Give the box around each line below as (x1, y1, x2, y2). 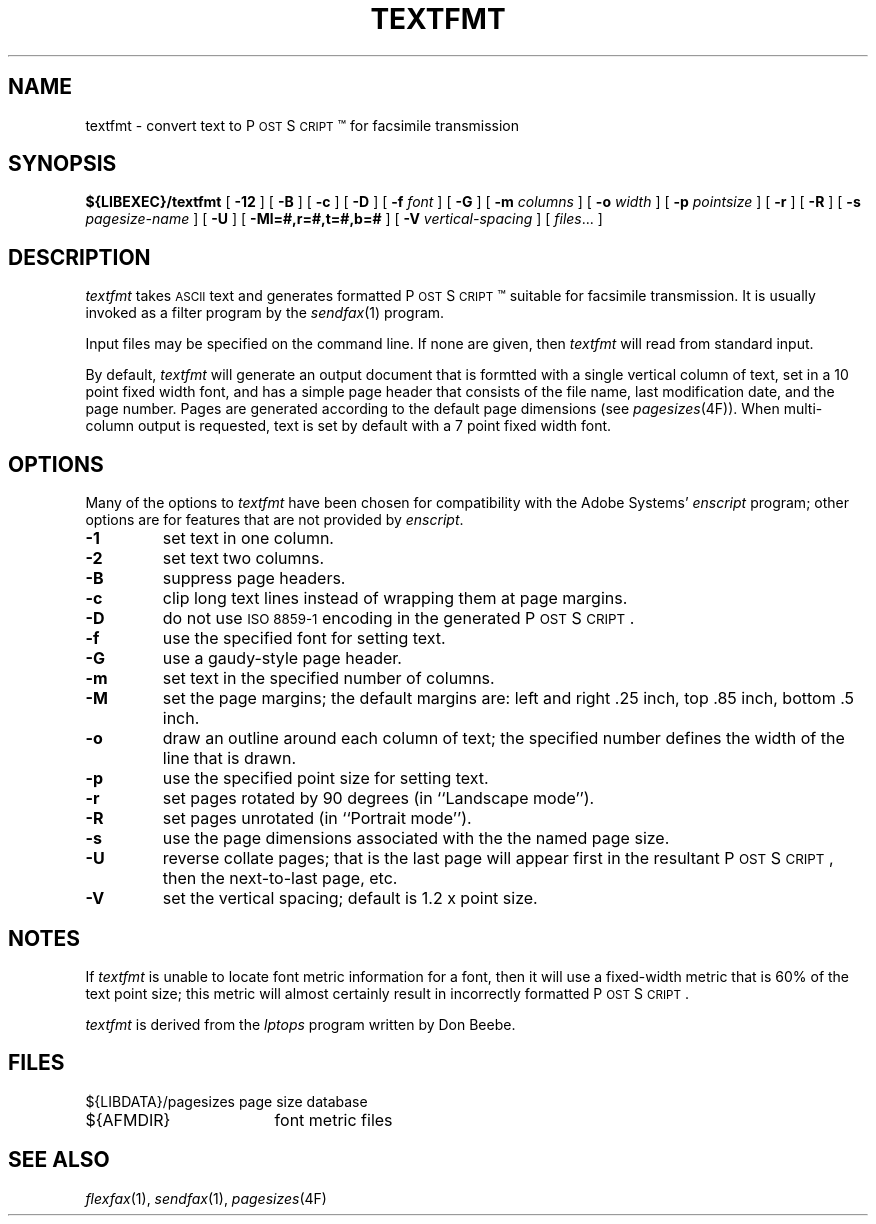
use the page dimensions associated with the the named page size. (162, 828, 670, 849)
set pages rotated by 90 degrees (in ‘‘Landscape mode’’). (162, 788, 595, 809)
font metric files (274, 1109, 393, 1130)
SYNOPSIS (8, 151, 117, 177)
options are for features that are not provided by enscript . (85, 511, 464, 529)
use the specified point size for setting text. (162, 768, 489, 789)
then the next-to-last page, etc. (162, 868, 398, 889)
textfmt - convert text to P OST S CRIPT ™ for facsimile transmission (85, 116, 520, 134)
